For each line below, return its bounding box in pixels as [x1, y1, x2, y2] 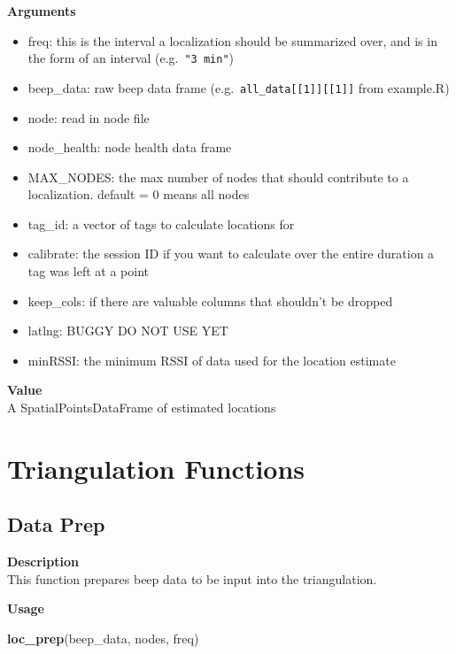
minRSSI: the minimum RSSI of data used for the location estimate [27, 350, 396, 369]
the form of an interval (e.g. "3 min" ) [27, 49, 235, 67]
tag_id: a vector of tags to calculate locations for [27, 214, 295, 233]
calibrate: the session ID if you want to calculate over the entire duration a [27, 244, 435, 263]
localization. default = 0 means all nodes [27, 185, 250, 204]
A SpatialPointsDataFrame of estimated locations [7, 398, 276, 417]
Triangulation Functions [7, 450, 305, 486]
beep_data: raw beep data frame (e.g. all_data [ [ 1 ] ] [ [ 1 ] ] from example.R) [27, 78, 450, 96]
